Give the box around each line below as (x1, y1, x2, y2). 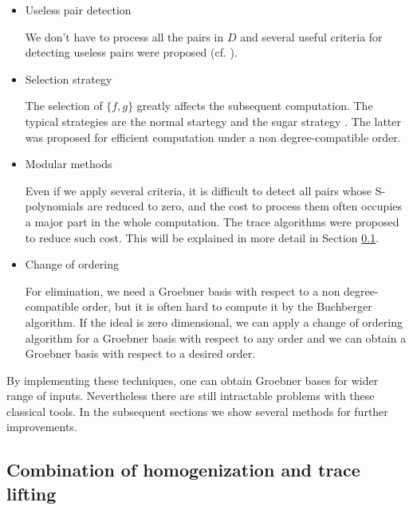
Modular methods (25, 155, 112, 172)
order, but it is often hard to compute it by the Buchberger (82, 298, 372, 315)
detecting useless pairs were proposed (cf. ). (25, 44, 238, 61)
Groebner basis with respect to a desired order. (25, 345, 256, 362)
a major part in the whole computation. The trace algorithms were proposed (25, 213, 399, 229)
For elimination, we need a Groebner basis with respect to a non (25, 282, 340, 299)
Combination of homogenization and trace (6, 457, 360, 482)
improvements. (6, 418, 77, 435)
